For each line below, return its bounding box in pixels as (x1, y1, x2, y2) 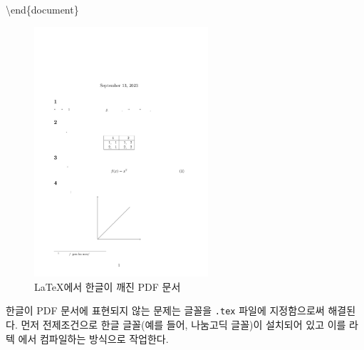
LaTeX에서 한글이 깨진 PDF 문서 (34, 279, 181, 294)
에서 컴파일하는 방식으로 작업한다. (18, 331, 169, 346)
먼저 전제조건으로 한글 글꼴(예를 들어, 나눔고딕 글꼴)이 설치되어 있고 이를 (21, 317, 346, 332)
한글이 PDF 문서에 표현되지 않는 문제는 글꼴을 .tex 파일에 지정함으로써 (6, 303, 325, 318)
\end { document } (6, 2, 79, 16)
